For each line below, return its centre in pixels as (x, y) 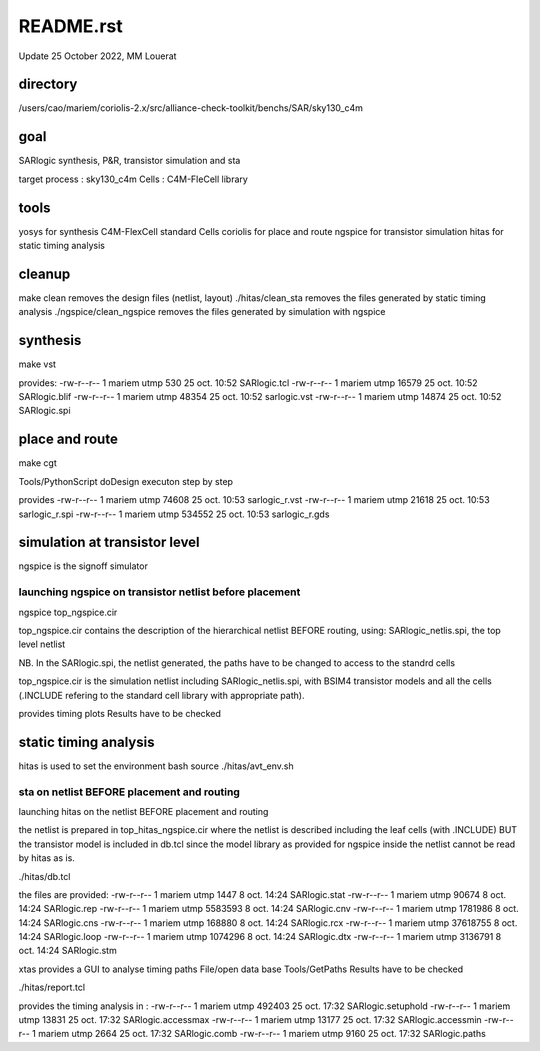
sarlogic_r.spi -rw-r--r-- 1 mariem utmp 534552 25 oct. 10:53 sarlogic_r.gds (174, 514)
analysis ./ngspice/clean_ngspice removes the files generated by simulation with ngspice (202, 312)
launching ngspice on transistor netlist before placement (159, 592)
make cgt (37, 463)
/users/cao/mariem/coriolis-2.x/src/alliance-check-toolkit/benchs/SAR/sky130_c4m (191, 108)
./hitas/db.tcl (44, 876)
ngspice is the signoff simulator (83, 566)
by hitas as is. (46, 858)
